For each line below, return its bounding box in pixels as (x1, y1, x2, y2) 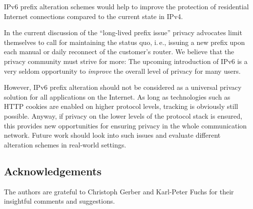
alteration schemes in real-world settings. (4, 139, 126, 149)
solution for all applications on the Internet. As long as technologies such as (4, 91, 231, 102)
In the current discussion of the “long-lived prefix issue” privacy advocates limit (4, 27, 242, 38)
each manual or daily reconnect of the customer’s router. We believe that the (4, 46, 234, 57)
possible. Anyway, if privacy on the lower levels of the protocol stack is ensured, (4, 110, 242, 121)
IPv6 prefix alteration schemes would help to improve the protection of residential (4, 1, 249, 11)
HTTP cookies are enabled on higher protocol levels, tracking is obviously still (4, 101, 238, 111)
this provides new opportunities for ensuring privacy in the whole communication (4, 120, 247, 130)
